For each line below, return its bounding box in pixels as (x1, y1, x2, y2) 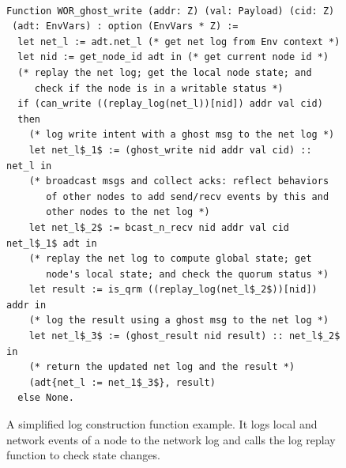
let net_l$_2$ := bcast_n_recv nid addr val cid (28, 221, 289, 233)
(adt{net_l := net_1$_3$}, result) (28, 376, 216, 388)
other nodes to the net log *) (46, 206, 210, 218)
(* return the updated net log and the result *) (28, 361, 295, 373)
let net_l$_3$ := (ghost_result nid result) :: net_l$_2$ (28, 330, 340, 342)
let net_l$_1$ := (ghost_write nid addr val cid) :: (28, 144, 312, 156)
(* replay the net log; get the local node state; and (17, 66, 312, 78)
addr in (6, 299, 47, 311)
